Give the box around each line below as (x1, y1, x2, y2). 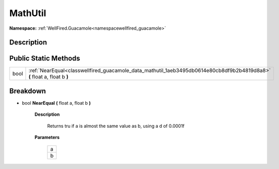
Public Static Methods (9, 54, 80, 63)
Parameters (34, 134, 60, 140)
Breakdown (9, 87, 46, 95)
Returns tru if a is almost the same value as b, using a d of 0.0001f (47, 123, 185, 129)
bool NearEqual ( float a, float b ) (22, 100, 91, 106)
